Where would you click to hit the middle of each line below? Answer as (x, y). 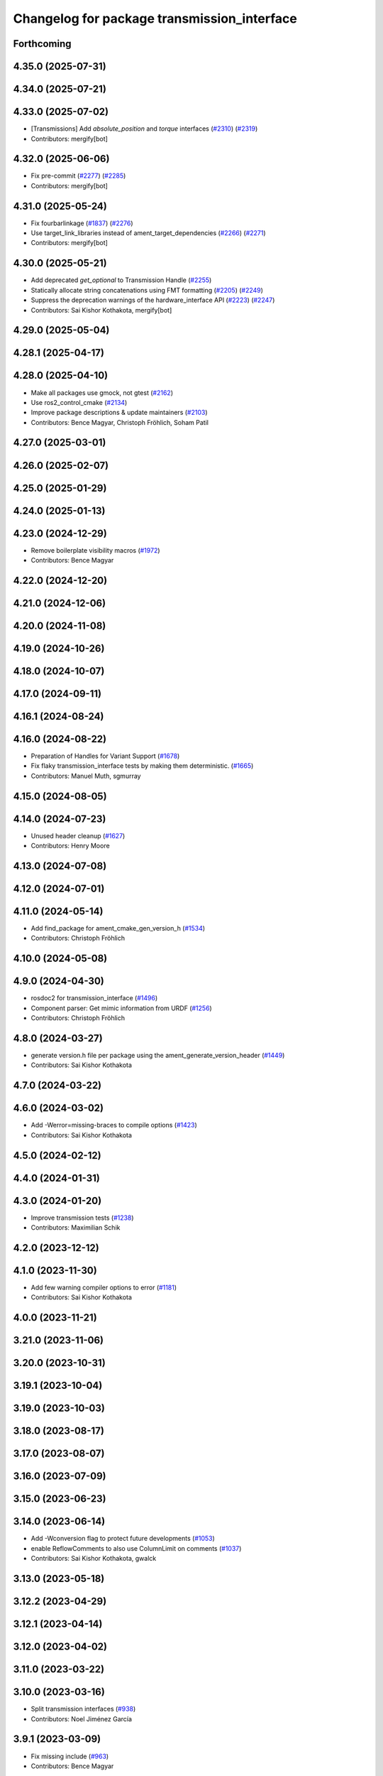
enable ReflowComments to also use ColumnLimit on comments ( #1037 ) (136, 1548)
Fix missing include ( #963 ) (70, 1756)
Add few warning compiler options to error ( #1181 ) (104, 1288)
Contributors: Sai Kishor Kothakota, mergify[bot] (101, 310)
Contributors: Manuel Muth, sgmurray (86, 776)
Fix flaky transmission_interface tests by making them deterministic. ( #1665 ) (142, 766)
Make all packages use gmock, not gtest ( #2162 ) (102, 392)
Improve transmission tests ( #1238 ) (82, 1218)
